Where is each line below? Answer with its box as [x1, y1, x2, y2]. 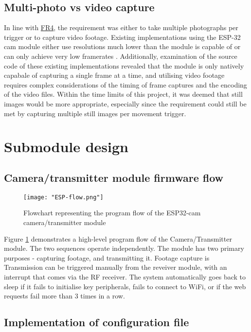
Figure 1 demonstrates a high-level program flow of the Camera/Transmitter [4, 233, 232, 244]
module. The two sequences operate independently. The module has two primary [4, 243, 244, 253]
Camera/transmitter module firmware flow [4, 170, 224, 185]
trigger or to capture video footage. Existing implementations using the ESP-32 [4, 32, 241, 42]
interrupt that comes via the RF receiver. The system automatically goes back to [4, 271, 246, 281]
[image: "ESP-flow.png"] [23, 193, 104, 201]
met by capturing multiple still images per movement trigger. [4, 108, 186, 118]
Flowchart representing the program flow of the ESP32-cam [23, 208, 201, 218]
